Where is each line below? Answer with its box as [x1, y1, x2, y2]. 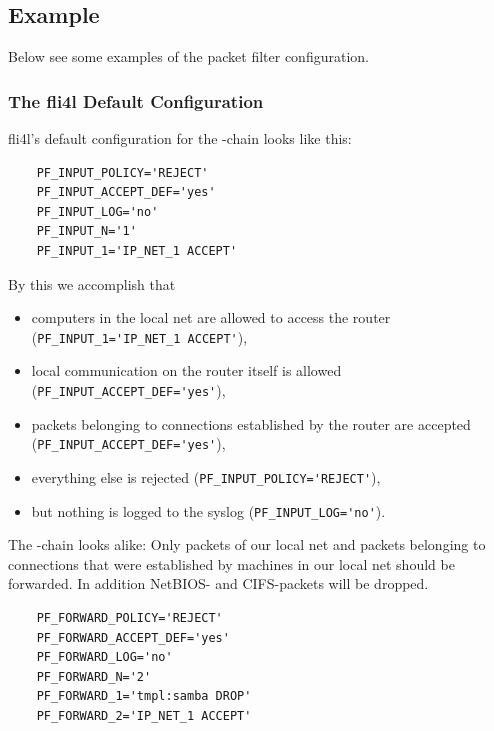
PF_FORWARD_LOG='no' [36, 650, 173, 665]
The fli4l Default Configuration [8, 88, 264, 113]
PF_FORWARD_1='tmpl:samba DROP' [36, 689, 252, 704]
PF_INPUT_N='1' [36, 224, 137, 239]
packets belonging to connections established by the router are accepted [31, 413, 471, 434]
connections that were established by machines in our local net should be [8, 553, 455, 574]
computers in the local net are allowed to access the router [31, 307, 391, 328]
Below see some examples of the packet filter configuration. [8, 46, 369, 67]
